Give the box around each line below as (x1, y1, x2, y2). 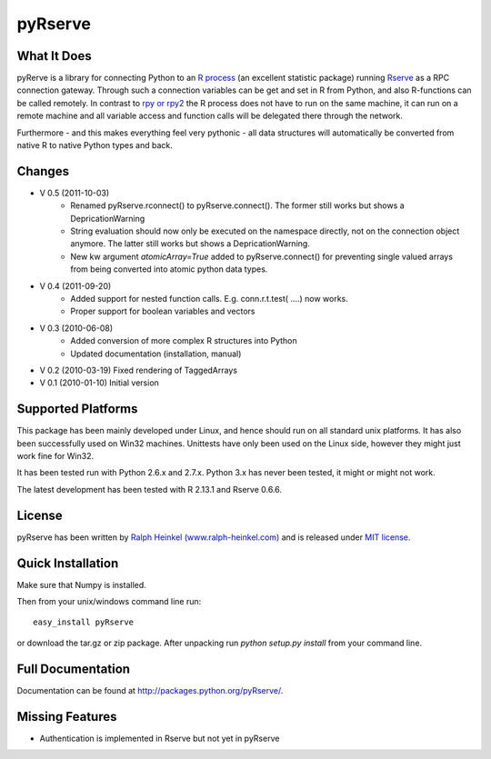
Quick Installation (16, 555, 119, 571)
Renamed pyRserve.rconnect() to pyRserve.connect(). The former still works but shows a (70, 200, 405, 211)
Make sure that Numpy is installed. (16, 579, 147, 590)
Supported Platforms (16, 401, 138, 417)
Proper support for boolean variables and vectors (70, 305, 256, 317)
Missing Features (16, 709, 117, 724)
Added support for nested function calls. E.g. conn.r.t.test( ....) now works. (70, 294, 349, 305)
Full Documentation (16, 661, 131, 676)
